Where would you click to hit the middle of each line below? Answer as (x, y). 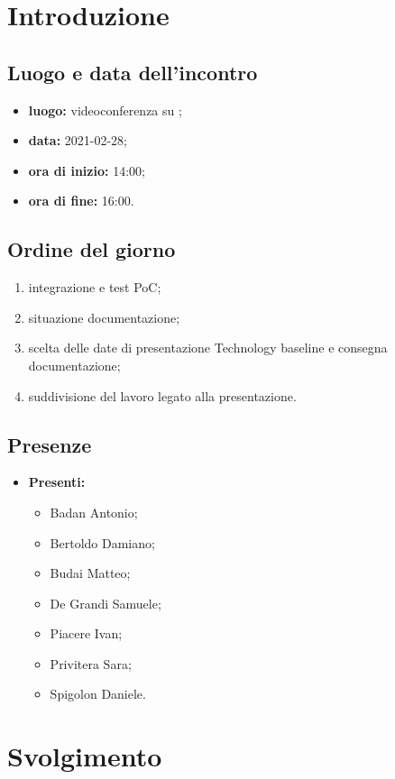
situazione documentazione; (104, 317)
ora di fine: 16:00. (81, 201)
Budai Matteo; (90, 573)
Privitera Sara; (91, 663)
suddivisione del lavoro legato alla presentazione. (162, 395)
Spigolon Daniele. (98, 694)
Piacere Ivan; (86, 633)
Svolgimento (85, 756)
